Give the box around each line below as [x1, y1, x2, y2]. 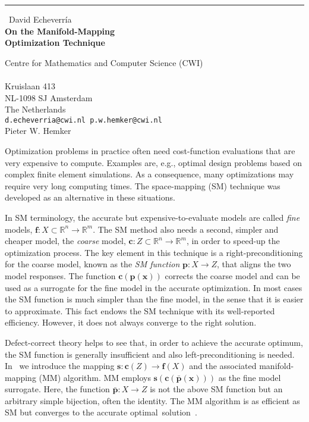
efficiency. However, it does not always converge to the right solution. [5, 316, 257, 329]
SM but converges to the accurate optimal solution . [5, 406, 197, 418]
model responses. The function [5, 269, 116, 282]
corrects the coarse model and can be [165, 269, 300, 282]
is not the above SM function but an [150, 383, 283, 395]
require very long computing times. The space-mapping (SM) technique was [5, 179, 280, 192]
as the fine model [218, 371, 281, 383]
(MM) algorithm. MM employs [39, 371, 151, 383]
